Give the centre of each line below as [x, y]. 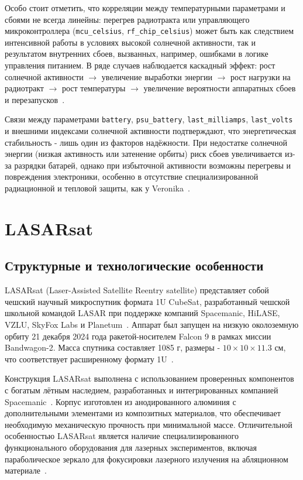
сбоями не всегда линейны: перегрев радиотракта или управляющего [127, 19]
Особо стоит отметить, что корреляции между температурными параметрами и [145, 8]
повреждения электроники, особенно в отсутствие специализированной [132, 176]
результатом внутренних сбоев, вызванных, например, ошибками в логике [137, 54]
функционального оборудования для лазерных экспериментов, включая [131, 447]
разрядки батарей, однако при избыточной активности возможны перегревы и [153, 165]
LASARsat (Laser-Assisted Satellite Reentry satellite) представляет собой [137, 290]
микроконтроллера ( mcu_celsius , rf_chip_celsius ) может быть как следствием [149, 31]
